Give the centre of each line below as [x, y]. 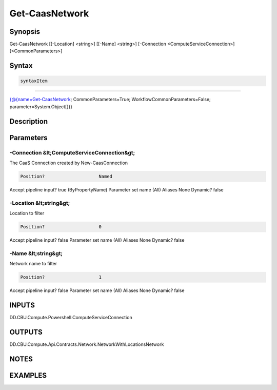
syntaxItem [34, 81]
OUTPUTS [26, 332]
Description [29, 121]
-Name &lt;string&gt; [36, 253]
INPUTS [22, 305]
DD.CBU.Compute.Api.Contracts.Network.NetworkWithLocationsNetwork [87, 344]
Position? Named [66, 176]
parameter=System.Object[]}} [41, 106]
